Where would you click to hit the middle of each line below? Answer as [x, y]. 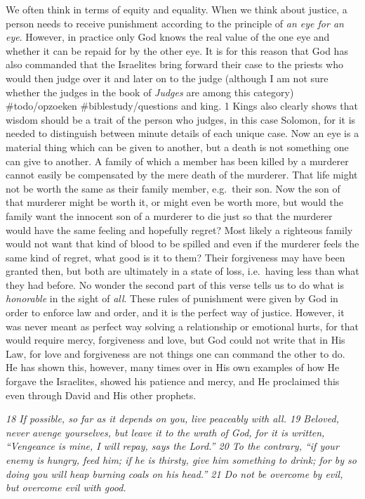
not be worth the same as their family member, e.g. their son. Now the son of [173, 188]
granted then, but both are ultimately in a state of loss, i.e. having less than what [182, 271]
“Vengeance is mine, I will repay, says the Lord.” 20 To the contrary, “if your [172, 446]
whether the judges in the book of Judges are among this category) [150, 92]
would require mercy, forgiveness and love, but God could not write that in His [175, 340]
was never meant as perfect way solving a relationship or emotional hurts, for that [182, 326]
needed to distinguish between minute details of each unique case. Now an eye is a [182, 133]
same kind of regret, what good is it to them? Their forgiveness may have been [175, 257]
